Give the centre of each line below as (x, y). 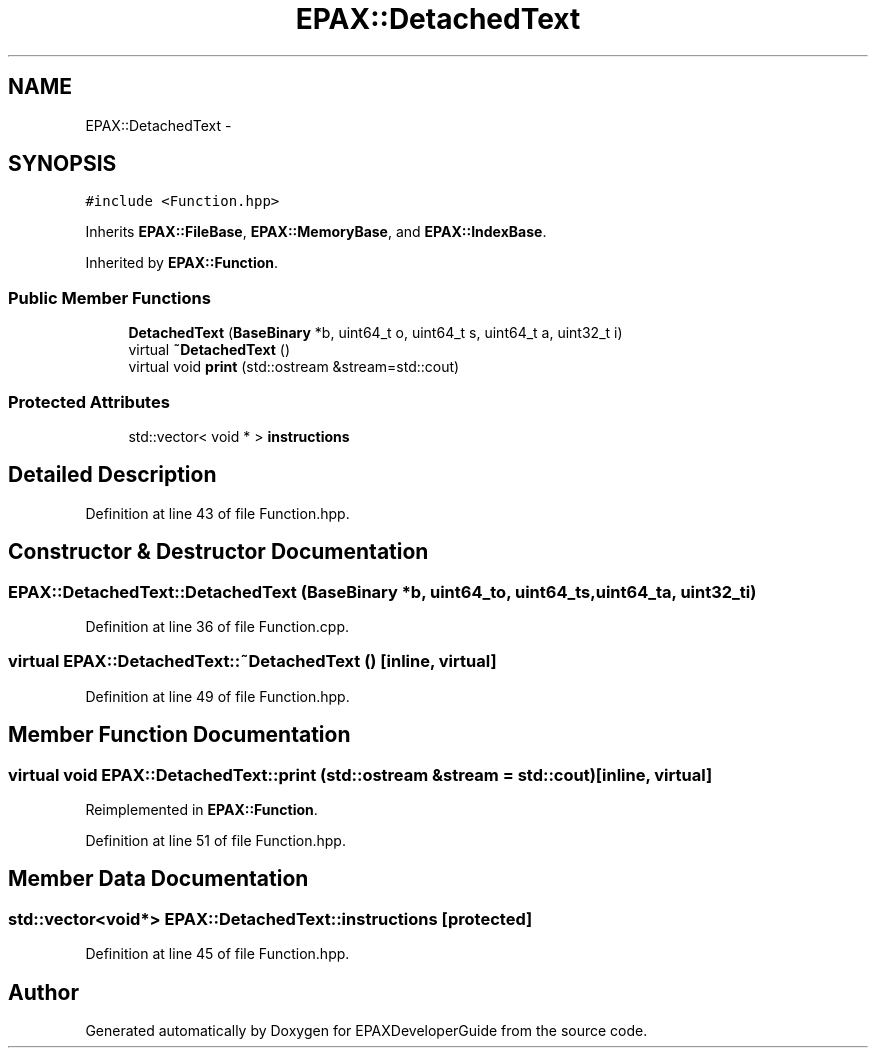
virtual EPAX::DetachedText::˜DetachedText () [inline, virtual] (252, 661)
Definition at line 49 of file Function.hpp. (217, 696)
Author (43, 992)
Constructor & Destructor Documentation (218, 552)
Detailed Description (112, 475)
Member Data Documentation (158, 879)
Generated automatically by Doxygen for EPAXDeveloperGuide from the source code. (366, 1031)
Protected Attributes (89, 401)
